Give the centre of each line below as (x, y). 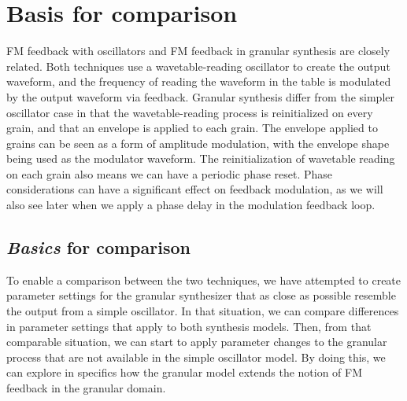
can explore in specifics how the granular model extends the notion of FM (185, 372)
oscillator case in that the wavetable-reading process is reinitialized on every (190, 112)
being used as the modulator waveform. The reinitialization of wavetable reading (201, 158)
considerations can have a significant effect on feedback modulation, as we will (195, 189)
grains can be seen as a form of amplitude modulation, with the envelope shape (198, 143)
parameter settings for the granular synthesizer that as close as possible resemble (201, 295)
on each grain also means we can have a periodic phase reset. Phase (170, 173)
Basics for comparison (98, 247)
